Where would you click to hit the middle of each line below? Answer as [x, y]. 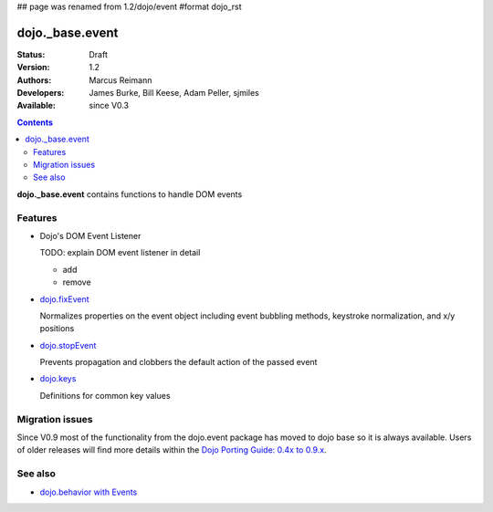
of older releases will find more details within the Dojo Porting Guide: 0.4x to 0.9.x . [172, 450]
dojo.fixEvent [65, 299]
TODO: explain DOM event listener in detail [120, 253]
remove [77, 282]
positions [57, 329]
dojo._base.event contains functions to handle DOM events [130, 194]
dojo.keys [58, 379]
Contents [35, 122]
